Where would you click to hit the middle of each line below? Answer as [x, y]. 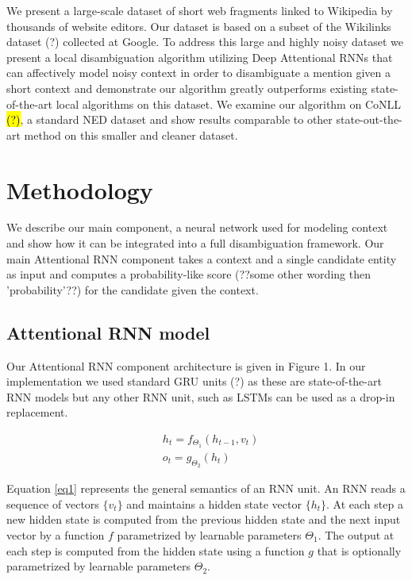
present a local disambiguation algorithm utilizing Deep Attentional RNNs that [200, 57]
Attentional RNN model [108, 332]
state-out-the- [369, 119]
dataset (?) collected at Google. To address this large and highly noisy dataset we [205, 42]
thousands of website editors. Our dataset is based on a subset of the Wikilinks [199, 26]
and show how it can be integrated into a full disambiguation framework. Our [195, 243]
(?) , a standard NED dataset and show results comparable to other [169, 119]
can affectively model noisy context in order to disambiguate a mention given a [198, 73]
